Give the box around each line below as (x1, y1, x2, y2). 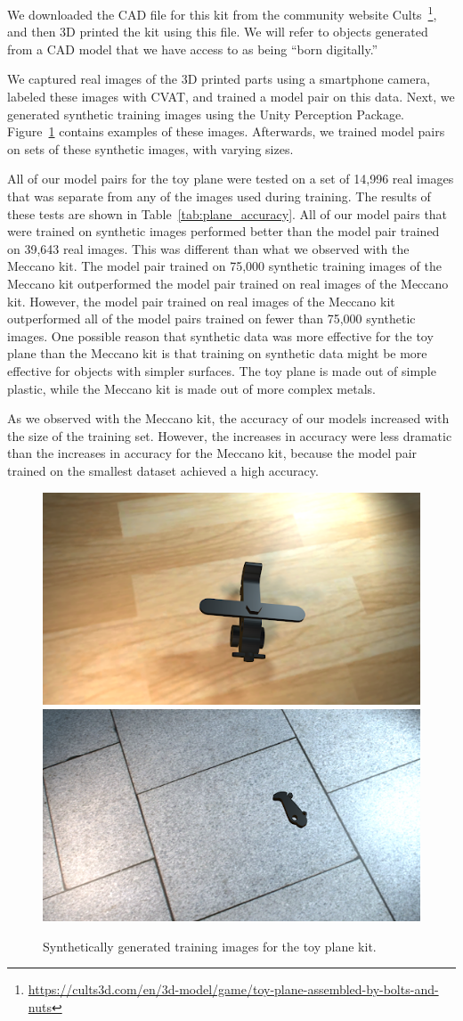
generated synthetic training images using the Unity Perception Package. (7, 104, 405, 123)
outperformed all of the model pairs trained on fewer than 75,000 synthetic (7, 309, 416, 328)
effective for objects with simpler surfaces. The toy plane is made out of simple (7, 361, 436, 380)
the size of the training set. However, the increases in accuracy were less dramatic (7, 426, 452, 445)
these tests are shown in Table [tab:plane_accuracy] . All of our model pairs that (7, 204, 448, 223)
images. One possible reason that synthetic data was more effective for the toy (7, 326, 434, 345)
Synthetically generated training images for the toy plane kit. (43, 936, 377, 955)
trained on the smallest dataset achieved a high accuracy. (7, 461, 319, 479)
